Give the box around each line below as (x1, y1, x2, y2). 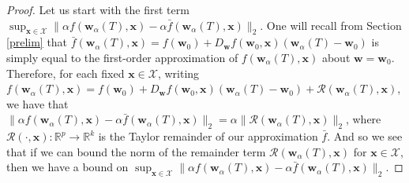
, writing (157, 64, 200, 81)
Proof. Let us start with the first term (6, 2, 189, 17)
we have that (6, 95, 69, 112)
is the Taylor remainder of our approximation (98, 128, 318, 145)
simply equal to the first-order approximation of (6, 49, 238, 65)
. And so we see (327, 128, 403, 145)
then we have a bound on (6, 159, 129, 175)
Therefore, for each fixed (6, 64, 125, 81)
